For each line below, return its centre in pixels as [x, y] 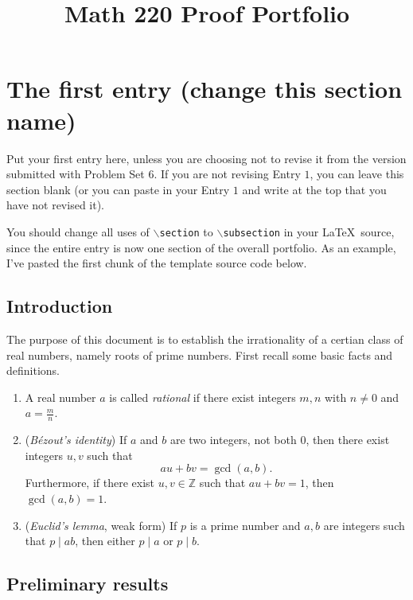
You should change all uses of [78, 231]
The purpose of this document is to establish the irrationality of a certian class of [205, 339]
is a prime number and [245, 525]
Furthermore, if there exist [90, 483]
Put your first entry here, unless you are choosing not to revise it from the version [206, 158]
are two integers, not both [233, 440]
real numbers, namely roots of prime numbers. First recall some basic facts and [200, 355]
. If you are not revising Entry [227, 174]
